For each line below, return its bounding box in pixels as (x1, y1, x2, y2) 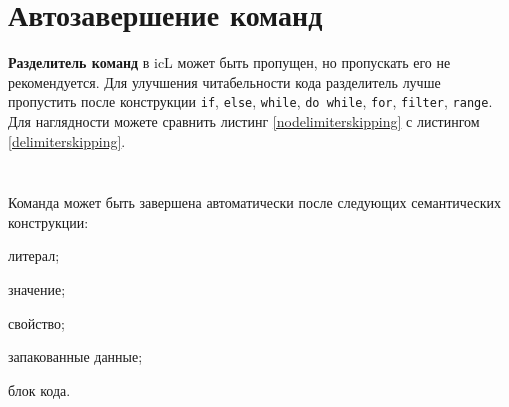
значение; (8, 278, 66, 299)
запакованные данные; (8, 346, 143, 367)
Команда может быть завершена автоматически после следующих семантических (8, 192, 501, 213)
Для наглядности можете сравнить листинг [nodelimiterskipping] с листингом (8, 110, 480, 131)
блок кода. (8, 379, 71, 400)
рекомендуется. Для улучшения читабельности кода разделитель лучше (8, 71, 441, 92)
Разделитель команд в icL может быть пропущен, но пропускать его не (8, 52, 451, 73)
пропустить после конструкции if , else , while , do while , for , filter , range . (8, 91, 493, 112)
